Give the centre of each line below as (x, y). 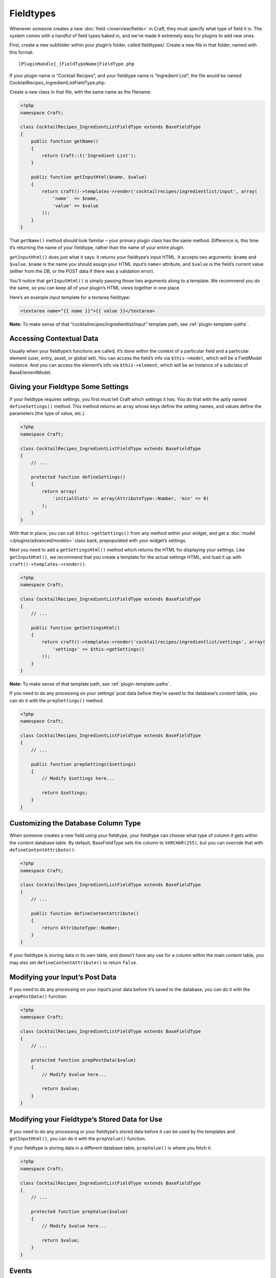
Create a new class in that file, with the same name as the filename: (80, 92)
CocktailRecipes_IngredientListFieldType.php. (58, 82)
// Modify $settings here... (78, 779)
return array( (59, 491)
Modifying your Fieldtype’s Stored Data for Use (86, 1119)
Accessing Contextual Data (54, 339)
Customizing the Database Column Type (75, 823)
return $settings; (65, 793)
